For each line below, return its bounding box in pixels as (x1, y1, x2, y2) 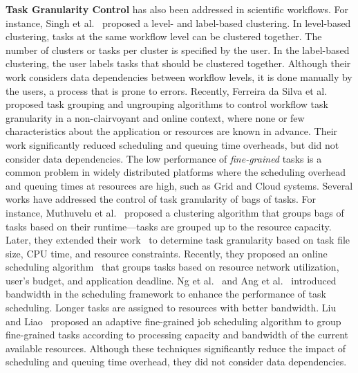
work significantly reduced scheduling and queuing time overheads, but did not (6, 137, 339, 152)
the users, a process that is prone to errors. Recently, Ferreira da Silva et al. (6, 83, 328, 98)
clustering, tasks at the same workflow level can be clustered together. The (6, 29, 322, 44)
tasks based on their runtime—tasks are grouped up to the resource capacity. (6, 219, 332, 233)
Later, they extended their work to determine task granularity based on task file (6, 233, 350, 247)
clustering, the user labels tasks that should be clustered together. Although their (6, 56, 351, 71)
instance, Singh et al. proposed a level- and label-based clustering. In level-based (6, 15, 351, 30)
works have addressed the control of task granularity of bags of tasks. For (6, 192, 316, 206)
